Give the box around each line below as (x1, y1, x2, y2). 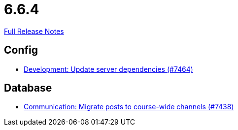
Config (4, 44, 38, 57)
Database (4, 82, 52, 95)
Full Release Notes (4, 27, 64, 35)
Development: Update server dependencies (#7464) (24, 65, 193, 73)
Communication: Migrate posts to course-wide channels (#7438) (24, 102, 234, 111)
